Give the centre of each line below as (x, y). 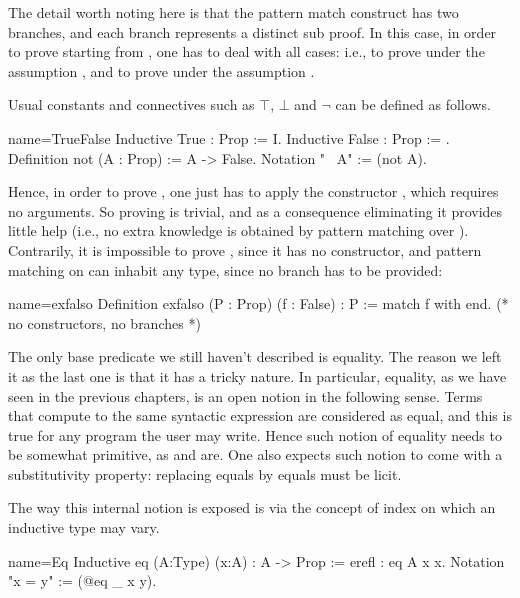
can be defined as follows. (413, 104)
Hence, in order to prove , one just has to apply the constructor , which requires (253, 191)
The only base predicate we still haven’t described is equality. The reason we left (255, 356)
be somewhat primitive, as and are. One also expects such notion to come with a (255, 454)
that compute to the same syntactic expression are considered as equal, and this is (260, 415)
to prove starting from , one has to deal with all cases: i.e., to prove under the (246, 51)
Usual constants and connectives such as (131, 104)
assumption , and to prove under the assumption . (161, 70)
